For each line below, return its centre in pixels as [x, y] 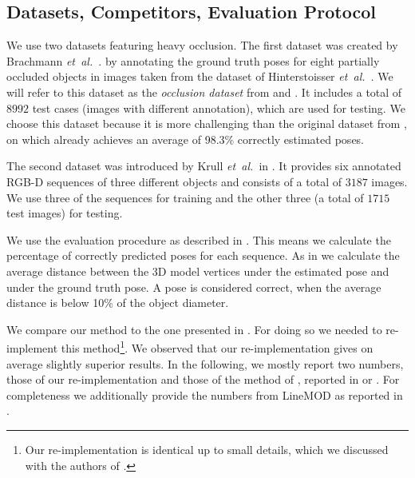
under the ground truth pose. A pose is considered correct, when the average [194, 287]
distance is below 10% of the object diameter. [118, 303]
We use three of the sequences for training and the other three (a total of [185, 197]
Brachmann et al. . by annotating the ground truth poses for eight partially [193, 60]
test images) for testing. [65, 213]
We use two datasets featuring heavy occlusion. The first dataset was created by [202, 45]
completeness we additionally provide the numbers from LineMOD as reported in [205, 394]
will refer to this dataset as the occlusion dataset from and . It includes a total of [204, 92]
